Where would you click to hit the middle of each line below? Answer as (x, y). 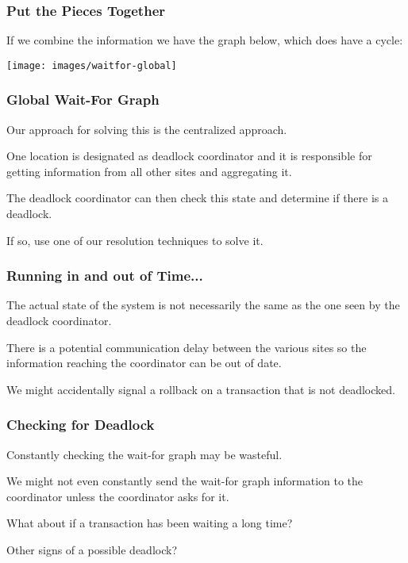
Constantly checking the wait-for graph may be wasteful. (144, 454)
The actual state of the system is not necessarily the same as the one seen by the (203, 305)
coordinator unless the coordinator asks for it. (118, 496)
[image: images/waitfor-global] (92, 65)
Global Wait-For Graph (83, 100)
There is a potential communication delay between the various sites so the (187, 347)
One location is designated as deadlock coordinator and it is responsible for (189, 156)
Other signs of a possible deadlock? (92, 550)
